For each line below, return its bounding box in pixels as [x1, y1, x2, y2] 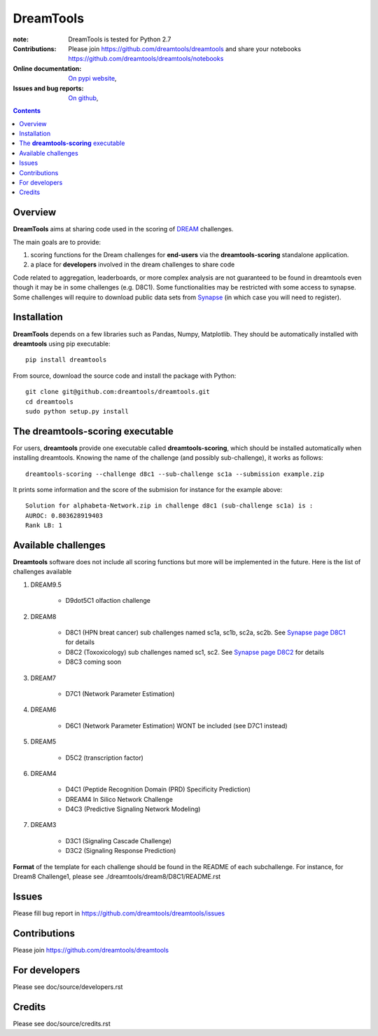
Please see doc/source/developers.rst [13, 982, 123, 991]
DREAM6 [30, 705, 57, 714]
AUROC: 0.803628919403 [25, 512, 104, 519]
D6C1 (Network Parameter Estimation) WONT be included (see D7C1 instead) [65, 721, 288, 730]
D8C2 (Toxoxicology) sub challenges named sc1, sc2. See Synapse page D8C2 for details [65, 648, 325, 656]
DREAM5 [30, 737, 57, 746]
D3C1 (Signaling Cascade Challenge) [65, 836, 171, 845]
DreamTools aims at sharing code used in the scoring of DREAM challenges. [13, 225, 234, 233]
